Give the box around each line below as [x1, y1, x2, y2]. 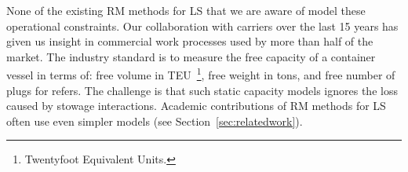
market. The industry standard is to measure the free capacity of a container [6, 48, 376, 64]
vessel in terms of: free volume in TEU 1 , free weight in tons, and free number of [6, 64, 395, 83]
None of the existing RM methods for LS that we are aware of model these [6, 2, 366, 18]
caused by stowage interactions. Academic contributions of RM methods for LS [6, 97, 386, 114]
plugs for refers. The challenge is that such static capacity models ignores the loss [6, 82, 398, 98]
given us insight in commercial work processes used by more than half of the [6, 33, 373, 49]
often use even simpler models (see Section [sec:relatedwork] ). [6, 112, 303, 129]
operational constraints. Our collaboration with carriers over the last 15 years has [6, 17, 399, 34]
